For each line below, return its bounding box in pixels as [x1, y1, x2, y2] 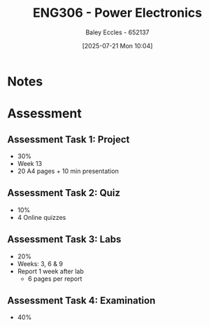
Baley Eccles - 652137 [85, 28, 150, 36]
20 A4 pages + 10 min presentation [17, 167, 119, 175]
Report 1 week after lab [17, 267, 84, 275]
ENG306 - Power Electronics [32, 5, 203, 21]
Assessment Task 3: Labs [7, 233, 122, 246]
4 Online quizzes [17, 213, 66, 221]
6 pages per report [27, 274, 82, 283]
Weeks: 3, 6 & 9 [17, 259, 63, 267]
